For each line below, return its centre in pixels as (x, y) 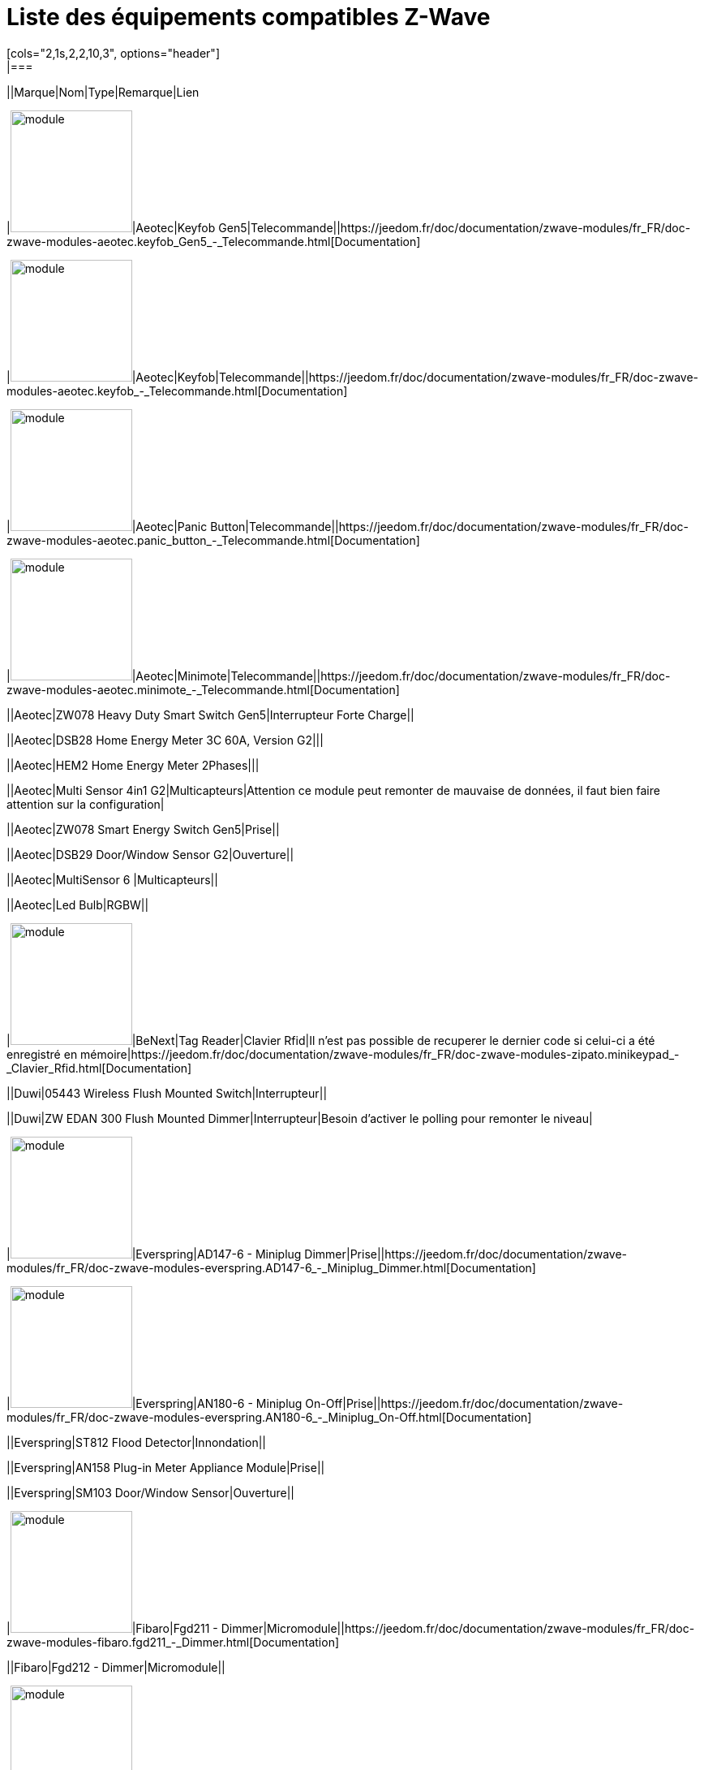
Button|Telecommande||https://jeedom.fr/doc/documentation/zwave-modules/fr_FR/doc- (449, 526)
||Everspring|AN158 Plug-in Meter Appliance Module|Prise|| (166, 1467)
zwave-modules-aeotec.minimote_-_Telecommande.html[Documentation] (203, 689)
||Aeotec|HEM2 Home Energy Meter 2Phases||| (133, 765)
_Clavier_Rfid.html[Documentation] (99, 1068)
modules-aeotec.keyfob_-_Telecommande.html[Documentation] (177, 391)
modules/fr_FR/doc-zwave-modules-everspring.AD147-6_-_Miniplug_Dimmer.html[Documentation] (271, 1267)
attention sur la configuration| (86, 804)
